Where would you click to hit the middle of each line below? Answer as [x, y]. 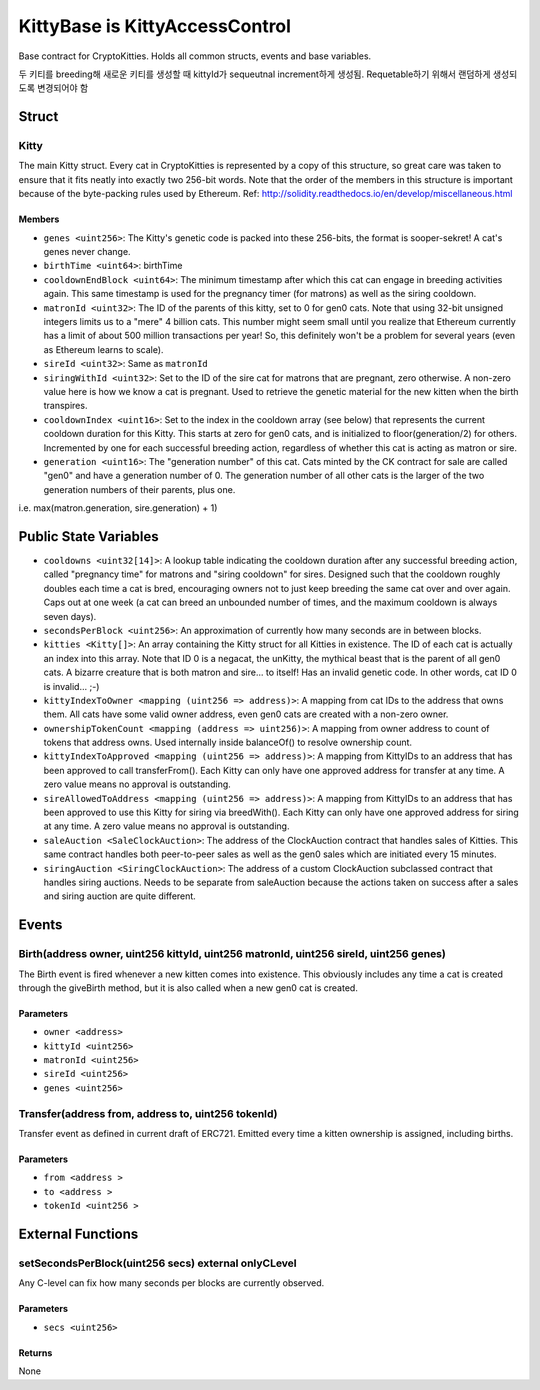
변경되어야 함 [62, 88]
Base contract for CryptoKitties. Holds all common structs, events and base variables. [195, 56]
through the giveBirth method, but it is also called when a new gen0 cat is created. [188, 987]
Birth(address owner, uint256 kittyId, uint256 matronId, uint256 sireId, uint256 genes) [232, 954]
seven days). [70, 616]
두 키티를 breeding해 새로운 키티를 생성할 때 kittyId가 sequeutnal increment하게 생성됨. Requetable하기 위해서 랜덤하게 [254, 74]
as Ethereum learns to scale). [103, 349]
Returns [35, 1352]
